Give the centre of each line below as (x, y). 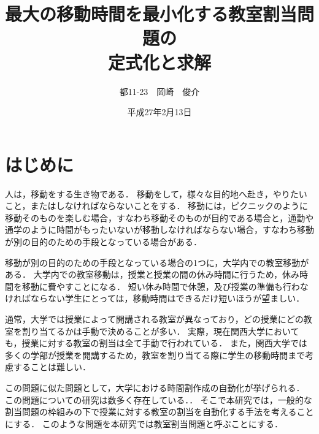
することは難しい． (52, 367)
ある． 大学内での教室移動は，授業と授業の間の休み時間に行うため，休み (152, 274)
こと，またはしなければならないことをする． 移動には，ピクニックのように (157, 206)
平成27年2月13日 (159, 112)
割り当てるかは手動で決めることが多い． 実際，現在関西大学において (160, 331)
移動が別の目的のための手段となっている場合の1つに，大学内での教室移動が (157, 262)
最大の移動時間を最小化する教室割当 (151, 14)
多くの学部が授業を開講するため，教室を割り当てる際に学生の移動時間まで (155, 355)
